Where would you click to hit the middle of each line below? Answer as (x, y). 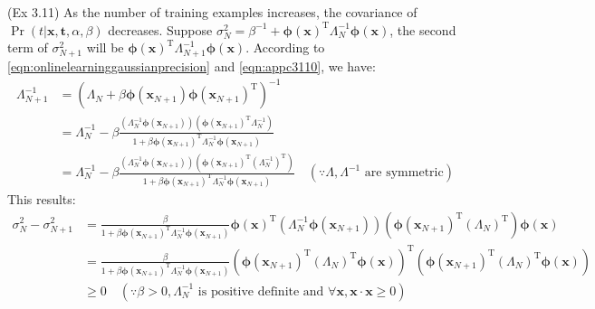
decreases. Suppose (160, 29)
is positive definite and (261, 291)
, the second (423, 29)
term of (28, 47)
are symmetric (404, 173)
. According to (285, 47)
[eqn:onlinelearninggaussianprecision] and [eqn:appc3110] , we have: (192, 66)
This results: (42, 198)
